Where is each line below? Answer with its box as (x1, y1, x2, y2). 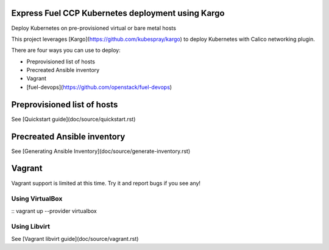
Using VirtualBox (11, 195, 63, 203)
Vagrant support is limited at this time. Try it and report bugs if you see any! (11, 179, 201, 187)
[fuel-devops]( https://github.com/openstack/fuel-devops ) (26, 83, 172, 91)
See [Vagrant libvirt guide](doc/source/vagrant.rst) (11, 235, 139, 242)
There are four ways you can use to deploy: (11, 46, 121, 54)
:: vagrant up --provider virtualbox (11, 207, 97, 215)
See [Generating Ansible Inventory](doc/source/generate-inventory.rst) (11, 147, 191, 155)
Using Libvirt (11, 223, 50, 231)
